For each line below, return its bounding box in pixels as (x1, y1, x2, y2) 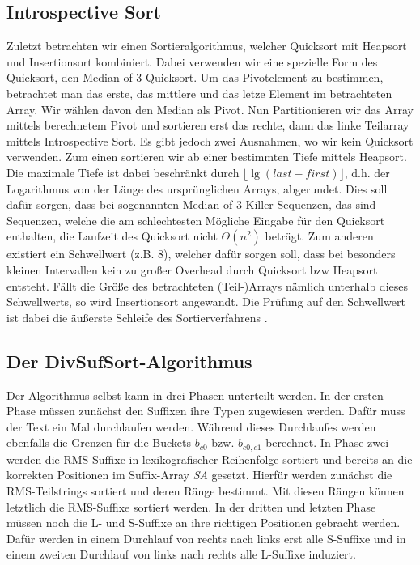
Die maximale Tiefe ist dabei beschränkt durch (6, 164, 240, 181)
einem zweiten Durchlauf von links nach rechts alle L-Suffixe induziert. (6, 546, 356, 563)
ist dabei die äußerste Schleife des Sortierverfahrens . (6, 308, 268, 325)
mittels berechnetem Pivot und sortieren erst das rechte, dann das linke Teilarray (6, 117, 409, 134)
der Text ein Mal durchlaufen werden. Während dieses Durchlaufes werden (6, 418, 376, 435)
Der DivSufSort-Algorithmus (6, 348, 252, 373)
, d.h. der (344, 164, 390, 181)
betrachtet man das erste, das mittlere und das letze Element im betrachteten (6, 84, 392, 101)
